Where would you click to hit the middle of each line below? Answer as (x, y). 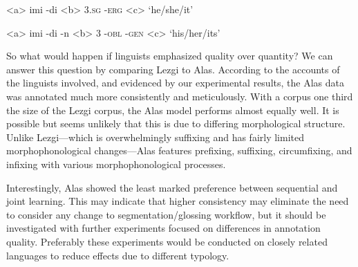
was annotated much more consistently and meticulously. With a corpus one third (180, 96)
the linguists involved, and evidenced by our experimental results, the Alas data (175, 83)
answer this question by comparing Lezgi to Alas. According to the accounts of (173, 69)
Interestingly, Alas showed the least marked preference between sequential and (172, 187)
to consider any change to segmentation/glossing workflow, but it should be (166, 214)
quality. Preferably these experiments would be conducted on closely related (167, 241)
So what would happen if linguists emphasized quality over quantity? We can (170, 56)
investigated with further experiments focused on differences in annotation (163, 228)
